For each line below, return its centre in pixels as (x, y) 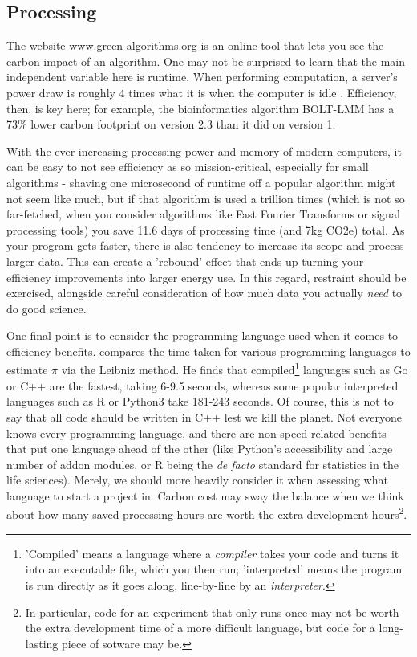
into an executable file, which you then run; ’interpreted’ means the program (214, 569)
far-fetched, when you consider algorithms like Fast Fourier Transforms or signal (203, 214)
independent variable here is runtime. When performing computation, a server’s (202, 77)
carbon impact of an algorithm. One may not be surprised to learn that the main (206, 61)
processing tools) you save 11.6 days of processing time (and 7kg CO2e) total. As (206, 229)
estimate (27, 370)
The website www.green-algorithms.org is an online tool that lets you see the (195, 45)
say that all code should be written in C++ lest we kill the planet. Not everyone (204, 416)
